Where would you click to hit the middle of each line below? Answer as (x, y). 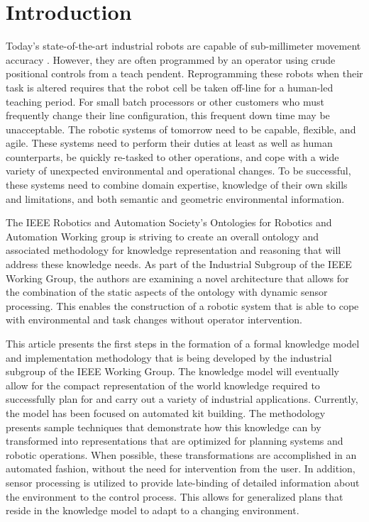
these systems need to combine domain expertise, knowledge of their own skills (177, 185)
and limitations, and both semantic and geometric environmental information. (175, 198)
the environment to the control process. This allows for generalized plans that (175, 496)
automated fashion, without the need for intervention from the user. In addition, (181, 468)
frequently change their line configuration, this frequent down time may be (168, 115)
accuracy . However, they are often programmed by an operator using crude (171, 59)
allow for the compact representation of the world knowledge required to (163, 385)
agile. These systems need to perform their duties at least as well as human (169, 143)
